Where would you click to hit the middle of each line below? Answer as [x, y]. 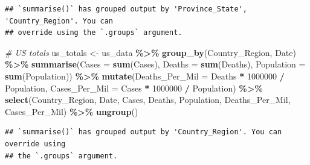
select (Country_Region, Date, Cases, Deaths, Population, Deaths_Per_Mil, [148, 100]
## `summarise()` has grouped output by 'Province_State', [126, 9]
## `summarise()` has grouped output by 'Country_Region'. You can [144, 132]
